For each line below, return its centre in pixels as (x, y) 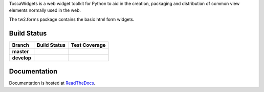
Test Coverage (88, 45)
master (21, 51)
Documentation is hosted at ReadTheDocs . (52, 83)
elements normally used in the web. (45, 10)
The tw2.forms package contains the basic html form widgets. (72, 19)
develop (22, 57)
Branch (21, 45)
